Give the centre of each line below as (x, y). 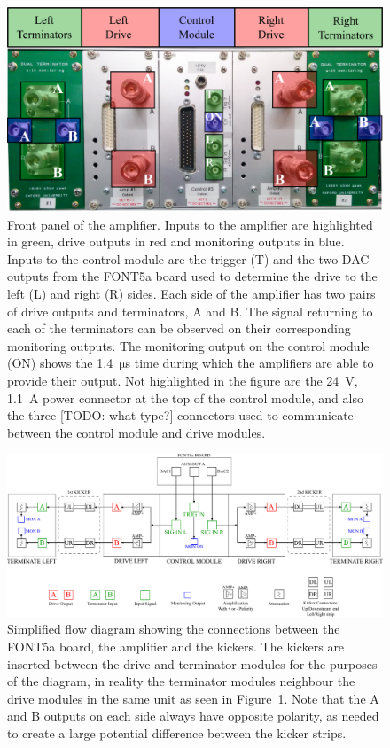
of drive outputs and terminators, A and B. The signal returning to (190, 311)
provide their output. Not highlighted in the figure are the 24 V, (183, 380)
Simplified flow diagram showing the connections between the (174, 629)
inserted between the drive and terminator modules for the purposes (192, 663)
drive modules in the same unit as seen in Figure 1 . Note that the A (193, 698)
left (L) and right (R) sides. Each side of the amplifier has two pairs (191, 294)
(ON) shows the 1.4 (60, 363)
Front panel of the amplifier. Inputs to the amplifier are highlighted (190, 224)
